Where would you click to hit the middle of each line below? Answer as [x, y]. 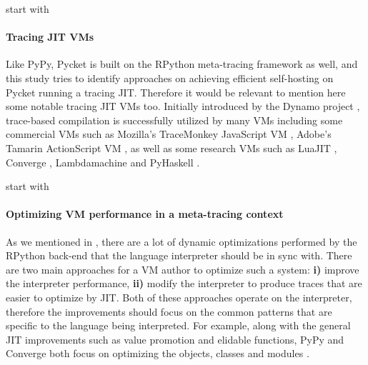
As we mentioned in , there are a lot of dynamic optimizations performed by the [181, 241]
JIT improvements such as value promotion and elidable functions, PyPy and [175, 339]
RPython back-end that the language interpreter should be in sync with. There [179, 255]
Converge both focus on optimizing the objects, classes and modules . [158, 353]
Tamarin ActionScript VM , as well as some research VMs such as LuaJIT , [171, 147]
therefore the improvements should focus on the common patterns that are [169, 311]
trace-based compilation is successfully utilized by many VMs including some [174, 120]
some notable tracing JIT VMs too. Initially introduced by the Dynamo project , [183, 106]
